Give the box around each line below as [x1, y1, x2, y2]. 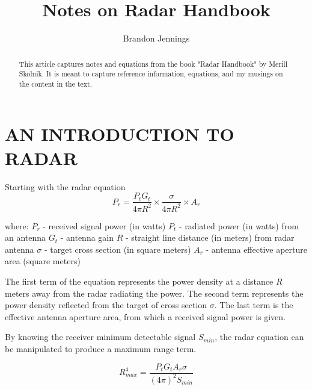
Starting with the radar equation [5, 180, 126, 193]
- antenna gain [60, 231, 114, 244]
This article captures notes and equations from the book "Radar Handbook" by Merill [19, 58, 287, 69]
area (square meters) [5, 255, 81, 267]
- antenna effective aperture [206, 243, 307, 255]
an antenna [5, 231, 46, 244]
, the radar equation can [215, 330, 304, 343]
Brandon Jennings [123, 32, 190, 45]
